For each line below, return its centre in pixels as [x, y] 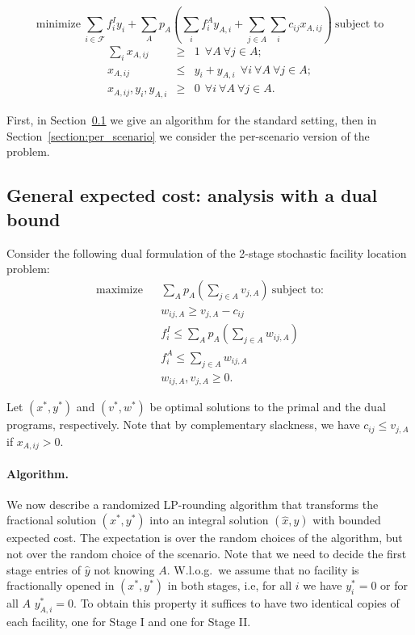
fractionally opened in [61, 585]
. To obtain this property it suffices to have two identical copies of [237, 603]
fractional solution [51, 520]
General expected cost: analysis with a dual [192, 195]
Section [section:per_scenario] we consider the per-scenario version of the [188, 135]
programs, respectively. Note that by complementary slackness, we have [183, 425]
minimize [58, 25]
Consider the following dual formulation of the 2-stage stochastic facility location [207, 252]
